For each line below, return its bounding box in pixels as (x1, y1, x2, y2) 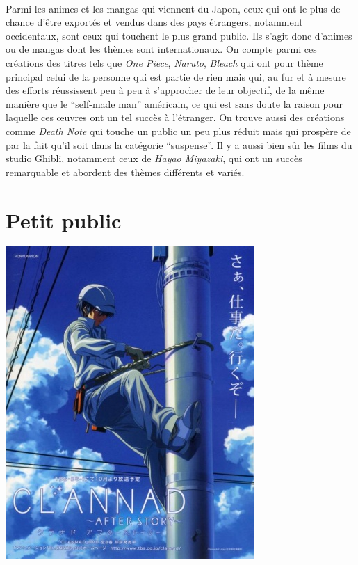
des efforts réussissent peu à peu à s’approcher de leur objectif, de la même (6, 83, 325, 97)
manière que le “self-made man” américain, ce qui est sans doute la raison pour (6, 96, 343, 111)
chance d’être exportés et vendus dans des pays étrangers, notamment (6, 15, 303, 29)
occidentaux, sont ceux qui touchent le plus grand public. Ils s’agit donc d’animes (6, 28, 352, 42)
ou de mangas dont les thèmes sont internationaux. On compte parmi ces (6, 42, 317, 56)
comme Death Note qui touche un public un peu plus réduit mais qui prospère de (6, 123, 351, 138)
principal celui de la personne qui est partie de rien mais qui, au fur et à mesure (6, 69, 346, 83)
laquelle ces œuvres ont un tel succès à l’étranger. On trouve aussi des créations (6, 110, 345, 125)
